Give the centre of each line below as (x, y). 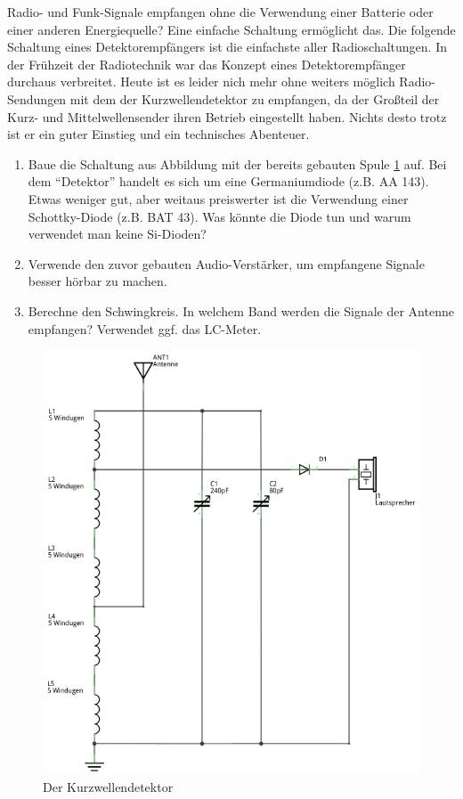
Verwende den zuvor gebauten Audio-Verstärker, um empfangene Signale (226, 263)
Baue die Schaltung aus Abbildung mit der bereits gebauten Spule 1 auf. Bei (237, 163)
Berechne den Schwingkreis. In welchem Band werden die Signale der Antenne (241, 310)
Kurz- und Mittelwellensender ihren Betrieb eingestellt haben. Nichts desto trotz (227, 116)
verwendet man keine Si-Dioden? (117, 234)
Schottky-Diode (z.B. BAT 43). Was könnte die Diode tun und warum (219, 216)
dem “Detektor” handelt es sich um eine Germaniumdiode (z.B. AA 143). (228, 181)
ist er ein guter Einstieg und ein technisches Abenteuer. (158, 134)
